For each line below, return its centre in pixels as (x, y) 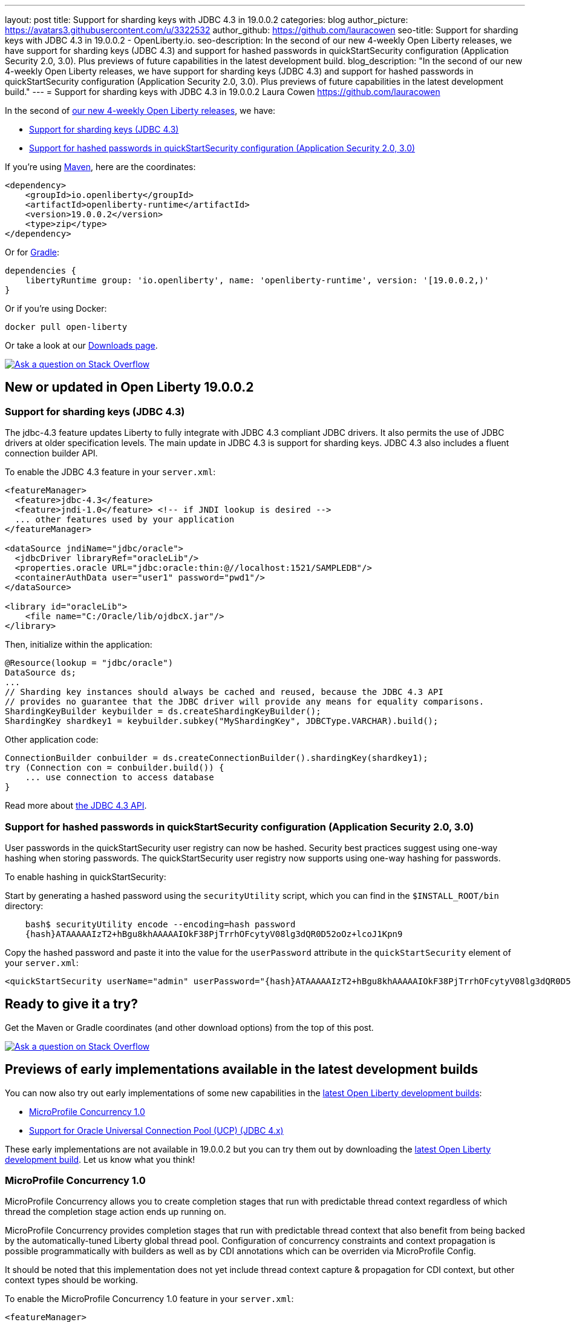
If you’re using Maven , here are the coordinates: (100, 167)
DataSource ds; (41, 673)
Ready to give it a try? (71, 1004)
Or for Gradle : (32, 252)
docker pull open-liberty (66, 327)
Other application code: (52, 740)
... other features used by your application (125, 520)
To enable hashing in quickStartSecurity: (86, 876)
